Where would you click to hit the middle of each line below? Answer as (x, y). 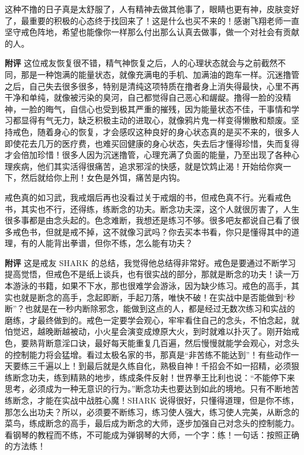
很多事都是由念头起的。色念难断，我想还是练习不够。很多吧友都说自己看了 (148, 220)
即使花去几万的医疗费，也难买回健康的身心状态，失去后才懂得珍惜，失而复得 (152, 143)
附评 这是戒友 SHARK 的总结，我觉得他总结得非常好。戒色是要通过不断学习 (150, 262)
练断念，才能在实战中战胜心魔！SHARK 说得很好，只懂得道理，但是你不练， (152, 400)
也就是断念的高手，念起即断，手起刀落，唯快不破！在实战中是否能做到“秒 (154, 297)
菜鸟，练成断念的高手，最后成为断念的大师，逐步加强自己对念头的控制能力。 (152, 423)
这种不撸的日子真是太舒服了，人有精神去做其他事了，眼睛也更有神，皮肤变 (148, 9)
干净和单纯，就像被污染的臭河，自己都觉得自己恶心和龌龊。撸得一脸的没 (144, 97)
